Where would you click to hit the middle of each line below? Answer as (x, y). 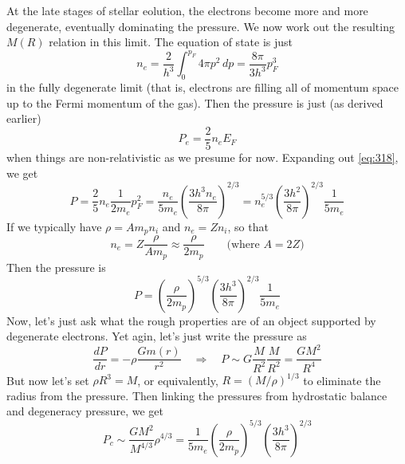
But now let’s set (48, 380)
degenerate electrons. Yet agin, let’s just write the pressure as (157, 336)
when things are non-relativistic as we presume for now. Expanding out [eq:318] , (202, 157)
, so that (248, 226)
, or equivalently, (178, 380)
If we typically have (54, 226)
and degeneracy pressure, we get (85, 411)
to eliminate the (342, 380)
